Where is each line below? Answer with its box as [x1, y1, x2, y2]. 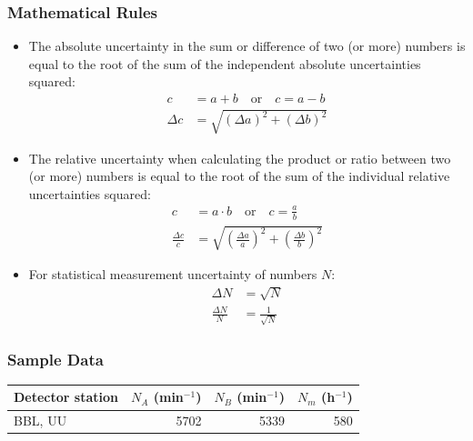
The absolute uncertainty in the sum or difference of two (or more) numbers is [28, 36, 466, 55]
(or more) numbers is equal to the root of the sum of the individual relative [28, 166, 450, 185]
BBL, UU [14, 411, 67, 430]
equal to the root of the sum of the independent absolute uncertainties [28, 54, 421, 73]
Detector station [14, 387, 118, 406]
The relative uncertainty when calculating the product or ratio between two [28, 148, 451, 167]
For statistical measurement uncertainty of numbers [28, 265, 317, 284]
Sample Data [7, 347, 104, 370]
